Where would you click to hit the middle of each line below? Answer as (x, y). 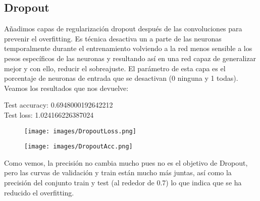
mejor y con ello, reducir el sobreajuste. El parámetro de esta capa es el (115, 68)
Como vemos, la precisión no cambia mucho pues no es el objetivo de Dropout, (126, 162)
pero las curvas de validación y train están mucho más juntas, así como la (118, 172)
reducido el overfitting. (39, 192)
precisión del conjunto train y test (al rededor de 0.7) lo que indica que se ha (123, 183)
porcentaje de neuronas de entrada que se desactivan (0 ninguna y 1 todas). (121, 78)
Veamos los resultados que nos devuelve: (66, 88)
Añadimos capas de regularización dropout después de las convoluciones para (123, 29)
